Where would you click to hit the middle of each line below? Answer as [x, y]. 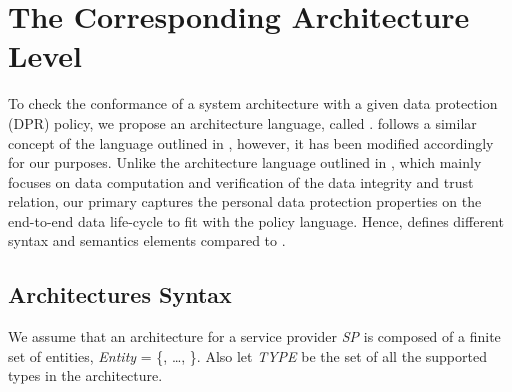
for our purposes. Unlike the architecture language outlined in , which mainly [245, 162]
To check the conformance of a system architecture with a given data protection [253, 103]
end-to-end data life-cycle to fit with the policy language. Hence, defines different [256, 220]
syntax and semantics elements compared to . [147, 240]
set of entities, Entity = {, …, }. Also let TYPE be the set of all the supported [247, 355]
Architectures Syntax [120, 294]
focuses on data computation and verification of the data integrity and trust [241, 181]
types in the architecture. [85, 375]
